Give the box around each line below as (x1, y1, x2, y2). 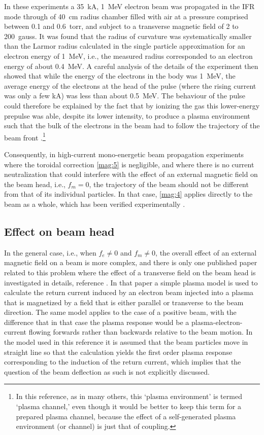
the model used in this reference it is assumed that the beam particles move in (4, 337, 248, 347)
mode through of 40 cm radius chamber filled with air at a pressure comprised (4, 11, 248, 21)
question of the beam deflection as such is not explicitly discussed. (4, 366, 210, 377)
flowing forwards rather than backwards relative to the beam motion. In (28, 327, 253, 337)
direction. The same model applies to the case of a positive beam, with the (4, 307, 237, 317)
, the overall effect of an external (155, 247, 257, 258)
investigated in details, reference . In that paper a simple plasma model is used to (4, 277, 258, 287)
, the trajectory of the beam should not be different (89, 178, 249, 189)
